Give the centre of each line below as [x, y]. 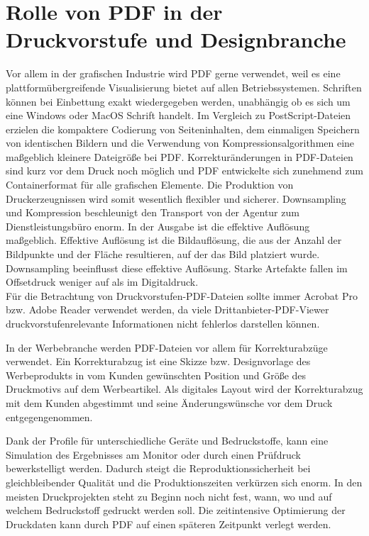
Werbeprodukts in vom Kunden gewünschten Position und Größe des [156, 375]
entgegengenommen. [49, 417]
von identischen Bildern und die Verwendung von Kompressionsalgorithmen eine [180, 143]
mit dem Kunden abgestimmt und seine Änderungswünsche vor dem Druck [169, 402]
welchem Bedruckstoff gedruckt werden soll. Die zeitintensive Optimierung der [176, 510]
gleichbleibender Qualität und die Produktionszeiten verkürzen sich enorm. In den [184, 482]
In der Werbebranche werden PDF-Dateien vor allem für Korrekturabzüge [167, 347]
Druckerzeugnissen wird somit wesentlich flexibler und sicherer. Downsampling [176, 198]
